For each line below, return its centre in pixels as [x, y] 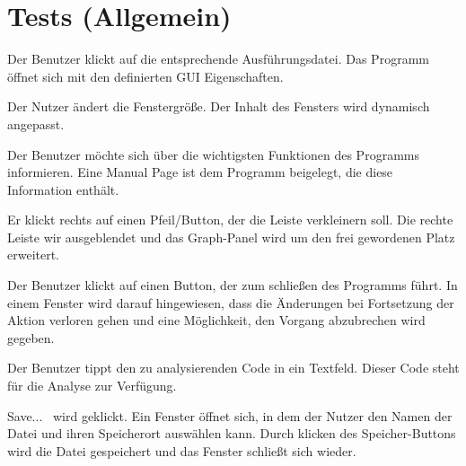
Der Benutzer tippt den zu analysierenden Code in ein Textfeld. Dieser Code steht [233, 368]
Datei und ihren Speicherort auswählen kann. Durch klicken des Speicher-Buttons [232, 433]
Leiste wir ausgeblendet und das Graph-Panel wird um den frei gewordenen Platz [231, 237]
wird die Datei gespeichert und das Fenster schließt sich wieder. [182, 450]
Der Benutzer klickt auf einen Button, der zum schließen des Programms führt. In [233, 285]
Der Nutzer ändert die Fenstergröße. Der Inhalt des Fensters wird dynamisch [219, 106]
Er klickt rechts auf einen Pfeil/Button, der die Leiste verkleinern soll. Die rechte [230, 220]
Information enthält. [63, 189]
